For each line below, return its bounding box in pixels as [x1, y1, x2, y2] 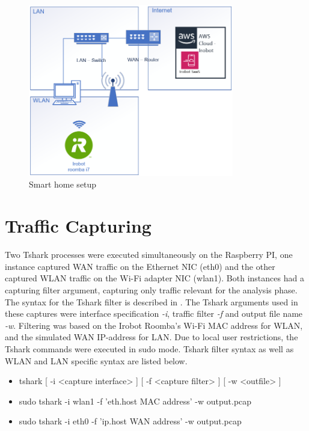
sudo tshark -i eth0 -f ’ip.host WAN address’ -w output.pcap [19, 415, 242, 427]
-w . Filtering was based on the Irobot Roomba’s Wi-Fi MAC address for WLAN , [5, 319, 303, 331]
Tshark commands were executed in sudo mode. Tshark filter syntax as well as [5, 342, 294, 355]
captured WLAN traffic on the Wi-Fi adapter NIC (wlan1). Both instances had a [5, 272, 304, 284]
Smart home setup [29, 178, 97, 191]
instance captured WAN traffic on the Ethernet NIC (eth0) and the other [5, 260, 275, 272]
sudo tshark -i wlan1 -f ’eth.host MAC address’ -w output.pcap [19, 394, 252, 407]
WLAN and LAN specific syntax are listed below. [5, 354, 188, 367]
